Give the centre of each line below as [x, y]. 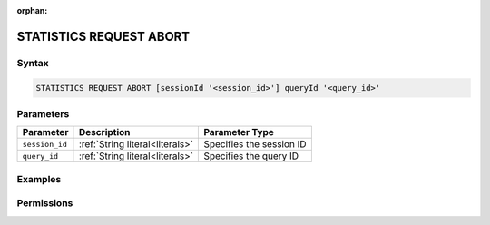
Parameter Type [239, 132]
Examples [39, 179]
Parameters [43, 113]
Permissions [45, 203]
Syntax [33, 63]
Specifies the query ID [251, 156]
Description [104, 132]
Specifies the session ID [255, 144]
